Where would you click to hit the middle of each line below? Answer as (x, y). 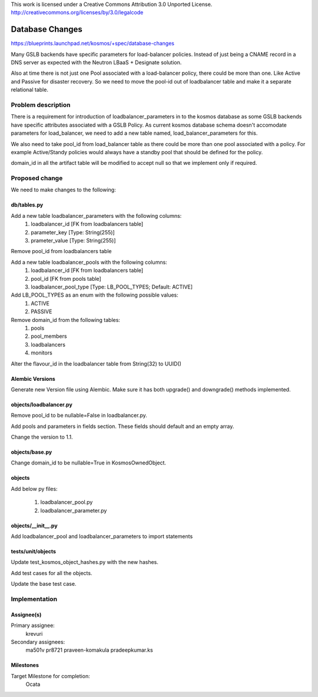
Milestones (25, 665)
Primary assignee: (33, 625)
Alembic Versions (33, 379)
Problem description (41, 105)
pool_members (49, 336)
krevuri (34, 633)
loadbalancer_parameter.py (74, 510)
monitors (42, 353)
